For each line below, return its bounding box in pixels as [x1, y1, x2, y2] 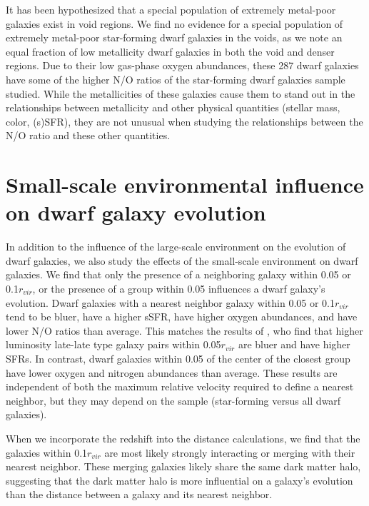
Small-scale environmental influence [6, 170, 364, 199]
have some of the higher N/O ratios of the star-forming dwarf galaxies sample [6, 71, 345, 86]
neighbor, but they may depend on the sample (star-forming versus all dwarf [6, 393, 341, 408]
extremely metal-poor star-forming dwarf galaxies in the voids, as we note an [6, 30, 343, 45]
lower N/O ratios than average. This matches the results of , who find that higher [6, 323, 363, 338]
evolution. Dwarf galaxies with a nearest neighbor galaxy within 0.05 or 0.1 [6, 295, 335, 310]
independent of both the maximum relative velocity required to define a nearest [6, 379, 354, 394]
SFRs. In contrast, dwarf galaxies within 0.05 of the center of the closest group [6, 351, 350, 365]
